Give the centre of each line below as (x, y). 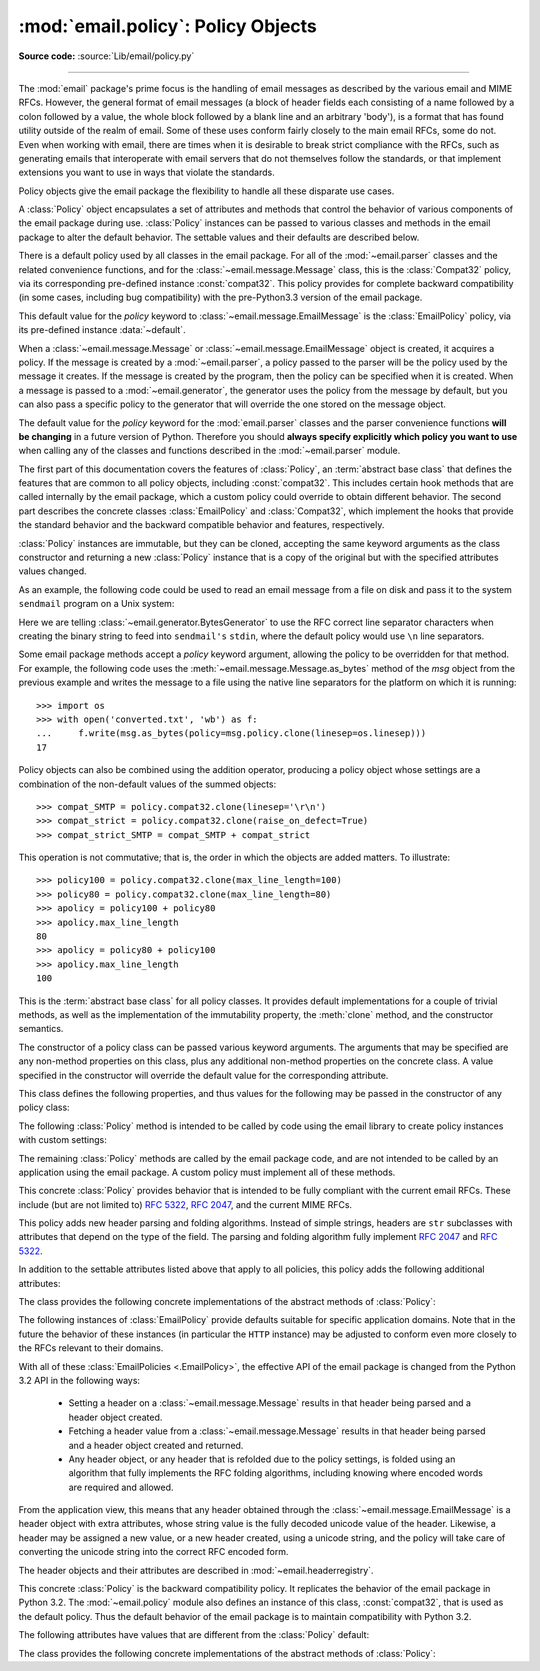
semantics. (41, 1029)
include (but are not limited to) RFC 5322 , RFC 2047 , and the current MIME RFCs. (185, 1204)
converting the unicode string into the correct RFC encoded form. (153, 1552)
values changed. (52, 571)
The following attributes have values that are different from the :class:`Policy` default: (194, 1635)
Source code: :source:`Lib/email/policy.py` (106, 56)
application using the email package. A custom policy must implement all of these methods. (207, 1172)
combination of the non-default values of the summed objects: (147, 784)
